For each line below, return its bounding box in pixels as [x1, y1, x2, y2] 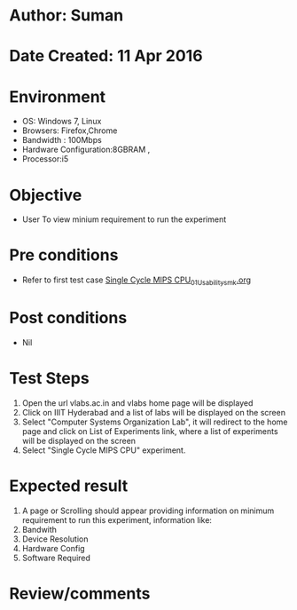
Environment [9, 86, 106, 107]
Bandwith [21, 524, 58, 535]
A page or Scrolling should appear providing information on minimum [21, 505, 275, 516]
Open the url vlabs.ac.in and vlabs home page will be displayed [21, 397, 254, 408]
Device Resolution [21, 534, 89, 544]
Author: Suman [9, 5, 124, 26]
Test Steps [9, 368, 90, 389]
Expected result [9, 476, 129, 496]
